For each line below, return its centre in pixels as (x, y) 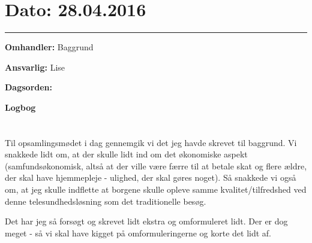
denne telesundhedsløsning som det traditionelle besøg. (106, 201)
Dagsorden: (29, 87)
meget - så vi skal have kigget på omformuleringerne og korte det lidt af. (138, 233)
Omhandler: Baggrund (49, 47)
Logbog (20, 107)
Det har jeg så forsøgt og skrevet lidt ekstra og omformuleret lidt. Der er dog (146, 221)
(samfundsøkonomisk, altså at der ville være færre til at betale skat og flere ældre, (156, 165)
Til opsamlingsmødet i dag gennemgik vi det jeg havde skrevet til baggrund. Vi (151, 142)
